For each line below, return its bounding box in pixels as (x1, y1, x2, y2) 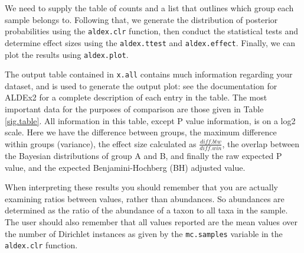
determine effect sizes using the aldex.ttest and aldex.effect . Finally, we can (5, 36, 296, 48)
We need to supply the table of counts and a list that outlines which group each (5, 2, 294, 14)
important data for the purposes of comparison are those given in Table (5, 103, 264, 115)
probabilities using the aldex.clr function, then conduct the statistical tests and (5, 25, 299, 37)
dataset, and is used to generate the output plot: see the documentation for (5, 79, 277, 92)
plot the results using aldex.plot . (5, 48, 129, 60)
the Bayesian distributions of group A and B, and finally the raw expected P (5, 150, 282, 162)
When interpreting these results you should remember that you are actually (5, 181, 278, 193)
